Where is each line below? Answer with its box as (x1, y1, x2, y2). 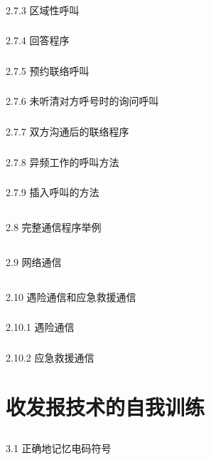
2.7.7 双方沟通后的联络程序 (6, 123, 129, 138)
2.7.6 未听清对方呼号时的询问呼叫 (6, 93, 159, 108)
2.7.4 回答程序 (6, 33, 70, 48)
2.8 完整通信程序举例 (6, 220, 102, 234)
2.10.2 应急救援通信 (6, 350, 94, 364)
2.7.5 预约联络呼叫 (6, 63, 90, 78)
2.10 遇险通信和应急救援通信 (6, 289, 136, 304)
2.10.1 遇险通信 (6, 320, 75, 334)
